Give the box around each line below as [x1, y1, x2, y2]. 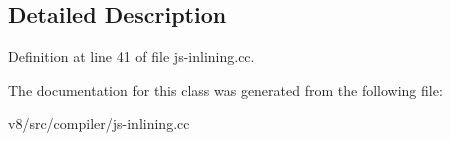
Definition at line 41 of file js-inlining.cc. [8, 46, 255, 67]
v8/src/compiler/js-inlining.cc [8, 113, 190, 134]
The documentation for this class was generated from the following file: [8, 79, 443, 100]
